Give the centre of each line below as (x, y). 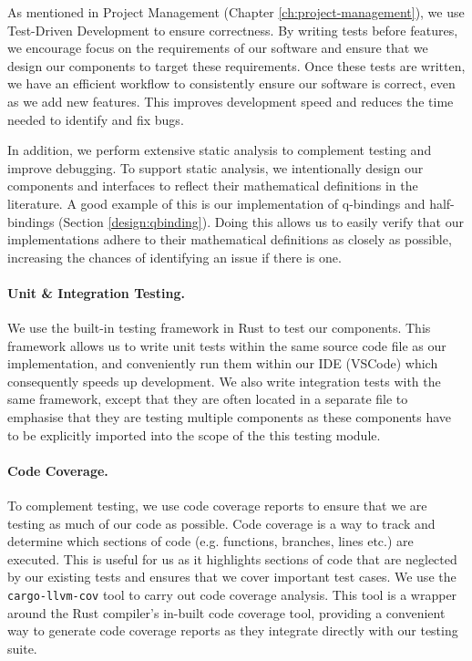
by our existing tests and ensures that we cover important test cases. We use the (232, 577)
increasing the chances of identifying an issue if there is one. (174, 257)
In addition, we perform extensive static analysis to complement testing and (220, 150)
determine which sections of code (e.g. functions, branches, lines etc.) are (210, 541)
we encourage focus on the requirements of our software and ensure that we (218, 48)
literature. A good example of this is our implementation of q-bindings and (216, 203)
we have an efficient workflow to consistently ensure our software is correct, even (231, 83)
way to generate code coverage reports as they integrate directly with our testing (233, 630)
